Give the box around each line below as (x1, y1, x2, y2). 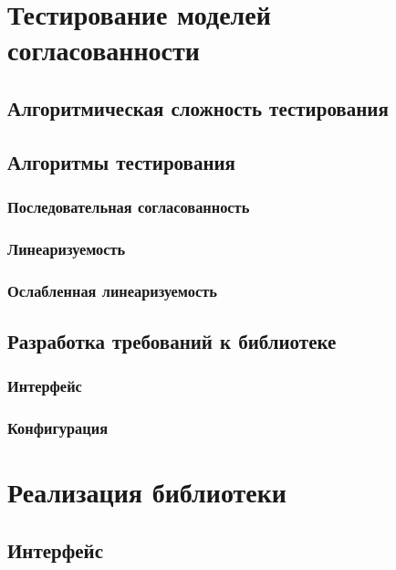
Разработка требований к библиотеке (7, 327, 337, 355)
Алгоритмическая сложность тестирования (7, 93, 389, 121)
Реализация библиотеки (7, 473, 287, 511)
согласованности (7, 31, 200, 69)
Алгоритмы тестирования (7, 147, 235, 175)
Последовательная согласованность (7, 195, 250, 218)
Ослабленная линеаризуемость (7, 279, 217, 301)
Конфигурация (7, 417, 108, 439)
